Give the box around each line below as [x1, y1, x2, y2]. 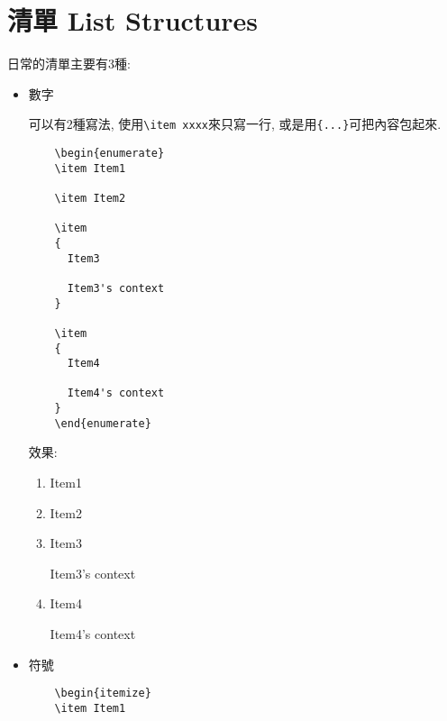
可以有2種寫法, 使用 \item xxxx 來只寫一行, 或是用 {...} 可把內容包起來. [28, 114, 442, 133]
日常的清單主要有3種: [7, 54, 131, 73]
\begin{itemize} [54, 687, 151, 700]
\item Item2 [54, 191, 126, 205]
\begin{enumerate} [54, 146, 165, 160]
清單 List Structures [7, 2, 259, 39]
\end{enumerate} [54, 416, 151, 430]
